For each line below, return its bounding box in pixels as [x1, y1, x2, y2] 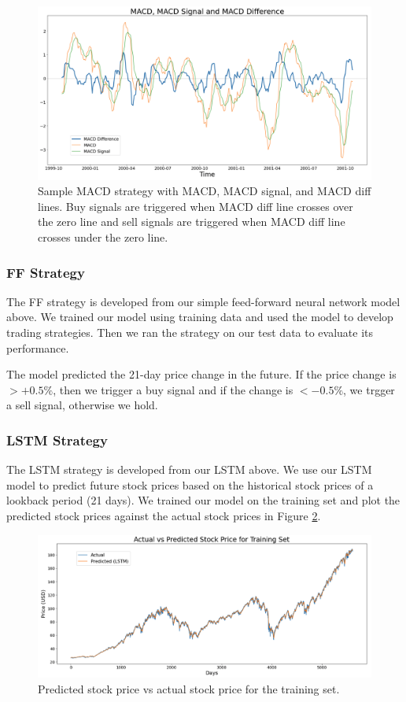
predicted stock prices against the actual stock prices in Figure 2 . [6, 508, 321, 524]
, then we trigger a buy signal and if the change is [53, 381, 293, 397]
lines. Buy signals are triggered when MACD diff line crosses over [38, 198, 353, 214]
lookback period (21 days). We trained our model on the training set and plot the [6, 492, 400, 508]
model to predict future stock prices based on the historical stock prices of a [6, 476, 374, 493]
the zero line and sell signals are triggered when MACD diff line [38, 213, 345, 230]
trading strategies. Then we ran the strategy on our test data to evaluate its [6, 324, 374, 341]
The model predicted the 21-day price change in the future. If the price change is [6, 366, 397, 382]
